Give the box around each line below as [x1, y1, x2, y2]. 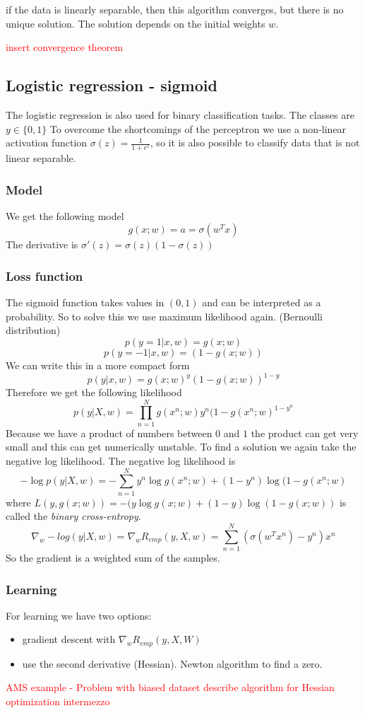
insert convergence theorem [6, 40, 124, 54]
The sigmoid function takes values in [6, 295, 164, 310]
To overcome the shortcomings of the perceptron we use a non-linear [49, 121, 347, 136]
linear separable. [6, 151, 76, 165]
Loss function [6, 267, 83, 284]
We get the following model [6, 208, 124, 223]
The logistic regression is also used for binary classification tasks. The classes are [6, 107, 354, 122]
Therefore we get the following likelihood [6, 385, 182, 400]
